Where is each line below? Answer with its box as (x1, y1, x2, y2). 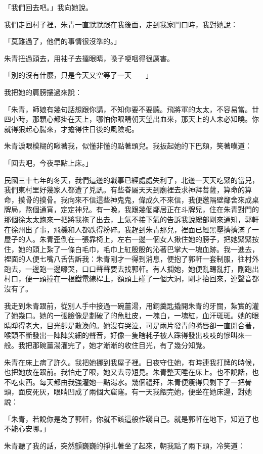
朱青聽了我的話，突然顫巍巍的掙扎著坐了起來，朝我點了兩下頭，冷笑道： (4, 440, 245, 450)
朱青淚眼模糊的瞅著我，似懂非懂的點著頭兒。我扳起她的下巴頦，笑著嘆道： (4, 140, 252, 151)
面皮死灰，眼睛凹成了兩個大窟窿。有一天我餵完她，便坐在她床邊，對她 (18, 386, 252, 397)
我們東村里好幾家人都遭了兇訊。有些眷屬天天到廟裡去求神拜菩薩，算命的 (4, 184, 245, 195)
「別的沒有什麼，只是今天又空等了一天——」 (4, 70, 153, 80)
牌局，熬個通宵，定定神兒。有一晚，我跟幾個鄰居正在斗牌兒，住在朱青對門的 (4, 204, 259, 215)
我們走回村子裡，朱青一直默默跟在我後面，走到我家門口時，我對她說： (4, 19, 238, 29)
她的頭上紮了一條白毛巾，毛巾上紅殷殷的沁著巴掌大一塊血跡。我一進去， (18, 243, 259, 254)
